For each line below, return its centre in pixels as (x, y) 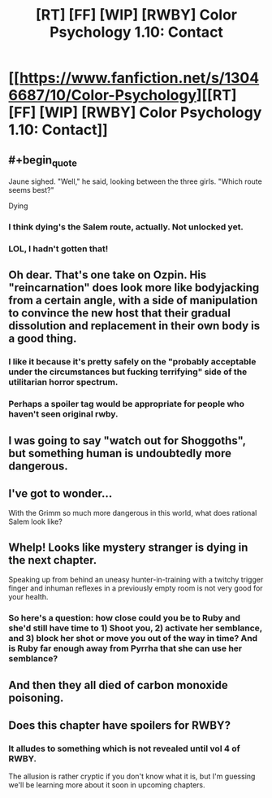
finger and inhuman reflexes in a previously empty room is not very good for (136, 588)
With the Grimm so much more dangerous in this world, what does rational (133, 513)
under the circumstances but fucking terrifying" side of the (128, 372)
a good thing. (43, 339)
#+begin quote (43, 161)
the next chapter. (53, 560)
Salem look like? (35, 521)
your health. (28, 597)
